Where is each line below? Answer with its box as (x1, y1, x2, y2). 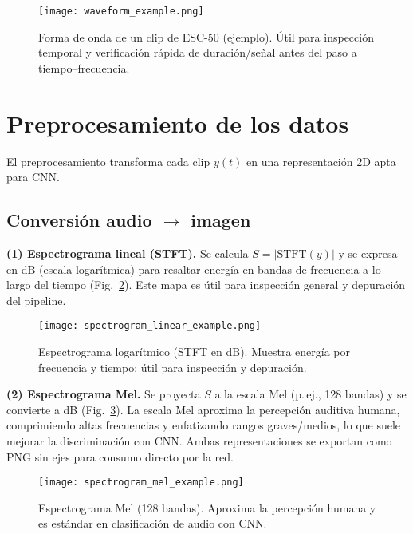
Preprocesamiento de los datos (6, 106, 349, 139)
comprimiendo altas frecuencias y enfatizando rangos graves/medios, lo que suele (6, 417, 401, 433)
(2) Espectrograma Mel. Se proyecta (6, 386, 201, 402)
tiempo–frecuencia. (38, 59, 130, 76)
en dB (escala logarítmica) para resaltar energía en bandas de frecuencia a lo (6, 260, 381, 277)
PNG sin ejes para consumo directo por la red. (6, 448, 234, 465)
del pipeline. (6, 291, 66, 308)
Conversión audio (6, 208, 152, 232)
